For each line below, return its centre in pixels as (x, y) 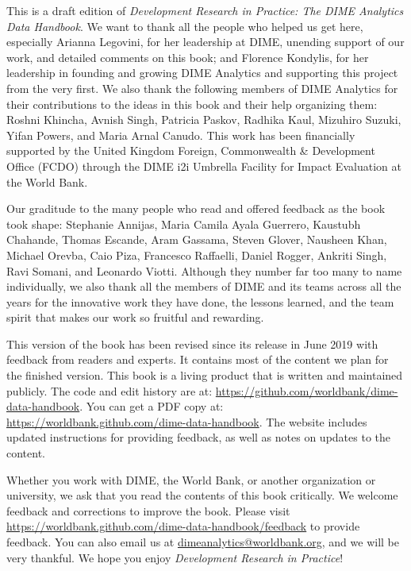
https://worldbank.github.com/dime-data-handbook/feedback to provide (183, 526)
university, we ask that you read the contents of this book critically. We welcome (202, 495)
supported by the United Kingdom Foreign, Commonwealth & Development (191, 150)
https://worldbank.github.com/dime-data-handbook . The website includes (187, 421)
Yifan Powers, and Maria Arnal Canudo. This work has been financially (181, 135)
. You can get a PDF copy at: (152, 406)
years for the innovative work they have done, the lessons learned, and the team (200, 301)
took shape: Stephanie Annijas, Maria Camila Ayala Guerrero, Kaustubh (184, 224)
